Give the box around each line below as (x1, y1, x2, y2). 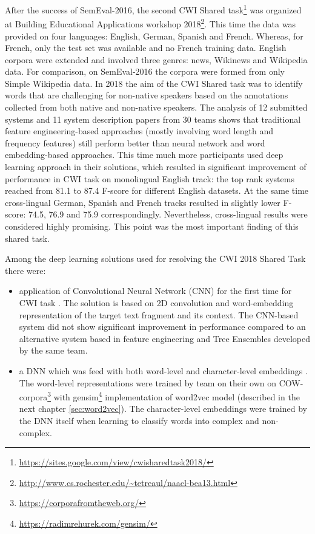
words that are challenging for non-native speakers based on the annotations (5, 89, 288, 101)
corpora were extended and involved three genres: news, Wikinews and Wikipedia (5, 53, 308, 66)
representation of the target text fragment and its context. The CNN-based (19, 308, 299, 321)
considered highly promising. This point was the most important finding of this (5, 220, 299, 232)
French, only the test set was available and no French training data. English (5, 41, 287, 54)
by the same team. (19, 344, 88, 357)
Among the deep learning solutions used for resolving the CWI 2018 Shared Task (5, 252, 306, 265)
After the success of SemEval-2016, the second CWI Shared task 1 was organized (5, 2, 302, 16)
